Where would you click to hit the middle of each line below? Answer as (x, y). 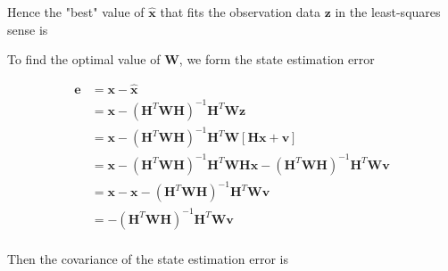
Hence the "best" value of (76, 12)
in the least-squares (388, 12)
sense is (28, 29)
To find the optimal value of (84, 59)
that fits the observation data (240, 12)
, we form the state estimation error (277, 59)
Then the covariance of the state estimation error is (148, 258)
